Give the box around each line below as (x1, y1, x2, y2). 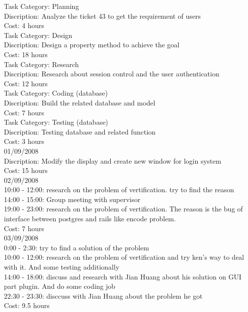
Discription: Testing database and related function (4, 126, 156, 137)
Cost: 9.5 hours (4, 300, 50, 311)
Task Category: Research (4, 59, 79, 69)
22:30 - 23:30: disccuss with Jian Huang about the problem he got (4, 290, 203, 301)
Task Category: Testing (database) (4, 117, 108, 127)
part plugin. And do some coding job (4, 281, 116, 291)
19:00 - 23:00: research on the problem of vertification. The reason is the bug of (4, 204, 243, 214)
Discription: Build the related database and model (4, 97, 155, 107)
